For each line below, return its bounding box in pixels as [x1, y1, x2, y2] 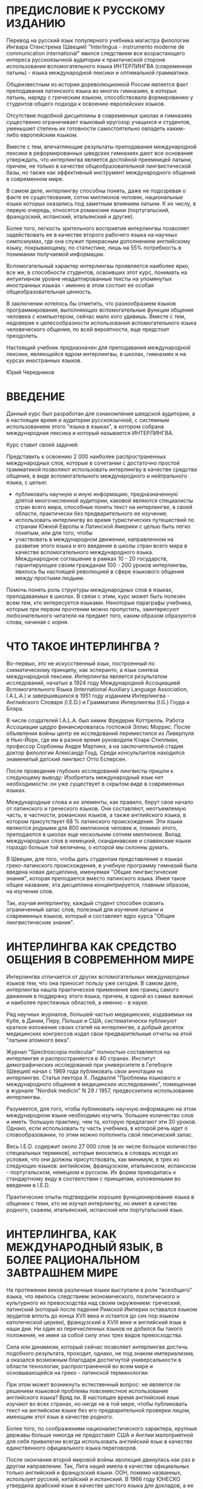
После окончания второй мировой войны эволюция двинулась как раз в [6, 1456, 195, 1463]
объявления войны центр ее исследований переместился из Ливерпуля [6, 730, 195, 737]
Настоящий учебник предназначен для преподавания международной [6, 344, 191, 351]
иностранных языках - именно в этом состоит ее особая [6, 281, 155, 289]
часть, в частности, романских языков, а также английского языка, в [6, 811, 187, 818]
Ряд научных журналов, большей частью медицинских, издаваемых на [6, 1010, 193, 1018]
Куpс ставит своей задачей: [6, 441, 79, 448]
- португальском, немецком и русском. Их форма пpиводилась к [6, 1168, 176, 1176]
